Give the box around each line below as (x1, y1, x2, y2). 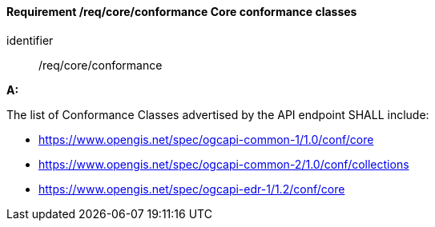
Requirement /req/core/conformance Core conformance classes (6, 5, 357, 18)
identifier (6, 33, 54, 47)
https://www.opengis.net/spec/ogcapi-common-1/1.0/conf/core (38, 132, 374, 146)
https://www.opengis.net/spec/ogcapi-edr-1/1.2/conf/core (38, 181, 345, 196)
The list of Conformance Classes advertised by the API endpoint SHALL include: (6, 107, 429, 121)
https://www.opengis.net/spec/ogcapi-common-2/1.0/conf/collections (38, 157, 409, 171)
